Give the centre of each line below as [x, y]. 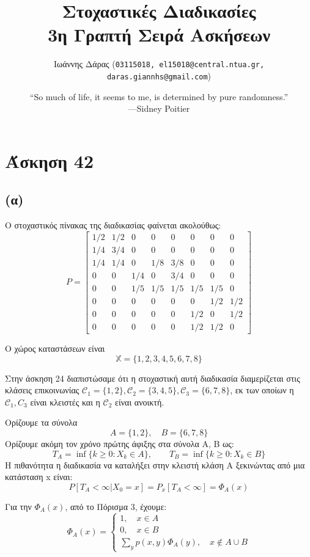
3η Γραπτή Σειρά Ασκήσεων [159, 35]
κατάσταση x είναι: [39, 477]
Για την [18, 506]
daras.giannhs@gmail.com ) [159, 75]
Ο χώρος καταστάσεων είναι [55, 348]
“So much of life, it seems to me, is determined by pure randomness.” [159, 96]
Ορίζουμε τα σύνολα [41, 422]
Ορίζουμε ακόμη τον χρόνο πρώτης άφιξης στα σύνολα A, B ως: [120, 444]
